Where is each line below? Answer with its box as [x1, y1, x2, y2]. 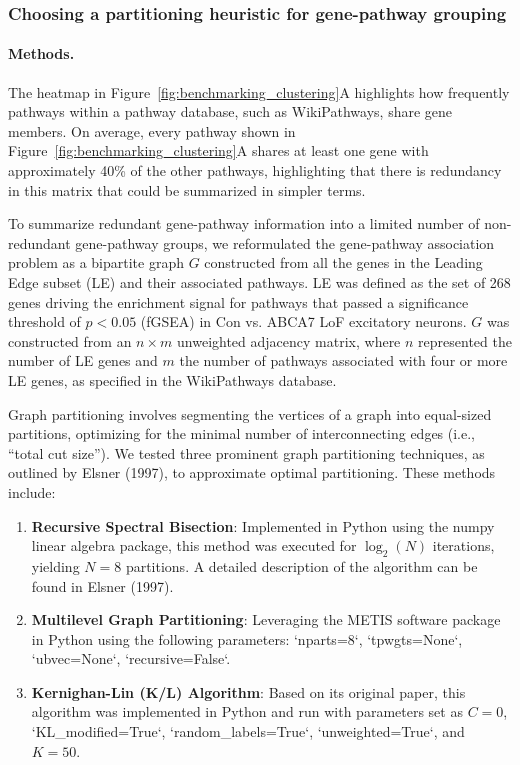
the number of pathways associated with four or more [179, 350, 508, 371]
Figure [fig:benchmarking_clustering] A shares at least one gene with [8, 140, 429, 161]
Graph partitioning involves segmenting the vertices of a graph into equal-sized [8, 403, 492, 424]
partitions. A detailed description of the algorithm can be [125, 555, 478, 576]
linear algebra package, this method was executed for [31, 535, 357, 556]
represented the [418, 330, 512, 351]
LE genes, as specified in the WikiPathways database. [8, 369, 337, 390]
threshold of [8, 311, 81, 332]
